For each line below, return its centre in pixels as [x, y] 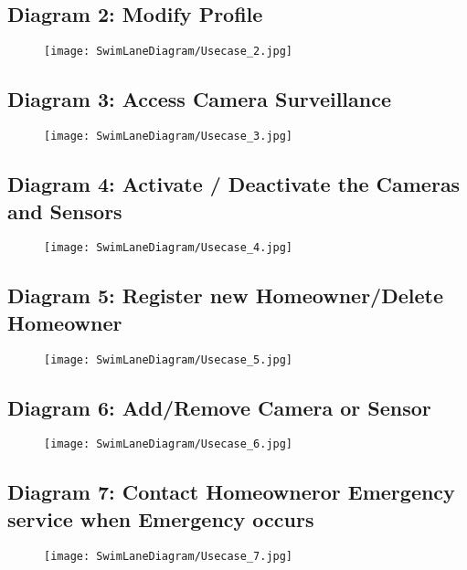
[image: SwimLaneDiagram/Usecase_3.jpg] [169, 137]
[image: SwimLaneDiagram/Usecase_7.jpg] [169, 556]
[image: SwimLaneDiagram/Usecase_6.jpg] [169, 444]
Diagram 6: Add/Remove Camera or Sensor [219, 407]
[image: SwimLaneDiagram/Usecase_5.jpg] [169, 359]
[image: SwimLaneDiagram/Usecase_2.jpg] [169, 52]
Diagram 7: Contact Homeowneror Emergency [231, 492]
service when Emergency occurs [161, 518]
